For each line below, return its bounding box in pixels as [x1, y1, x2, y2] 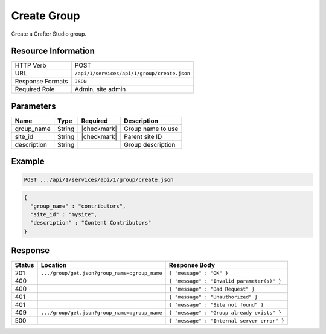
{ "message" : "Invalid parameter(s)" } [169, 278, 282, 284]
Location [40, 261, 67, 269]
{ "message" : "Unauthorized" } [169, 294, 258, 300]
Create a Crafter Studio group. [11, 30, 87, 37]
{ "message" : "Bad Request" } [169, 286, 255, 292]
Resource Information [11, 46, 95, 56]
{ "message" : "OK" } [169, 269, 229, 276]
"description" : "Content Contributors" [30, 219, 152, 226]
